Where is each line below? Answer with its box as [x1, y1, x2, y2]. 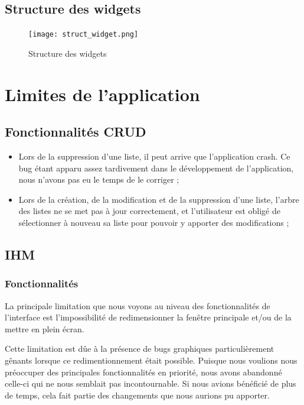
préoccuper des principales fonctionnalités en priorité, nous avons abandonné [5, 365, 282, 378]
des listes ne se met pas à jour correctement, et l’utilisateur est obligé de [18, 205, 280, 217]
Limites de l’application [5, 82, 200, 106]
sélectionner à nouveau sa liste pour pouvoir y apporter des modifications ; [18, 216, 289, 228]
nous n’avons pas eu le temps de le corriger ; [18, 173, 179, 186]
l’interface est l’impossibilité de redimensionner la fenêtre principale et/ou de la [5, 311, 292, 323]
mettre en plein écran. [5, 322, 84, 335]
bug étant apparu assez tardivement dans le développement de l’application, [18, 161, 294, 174]
